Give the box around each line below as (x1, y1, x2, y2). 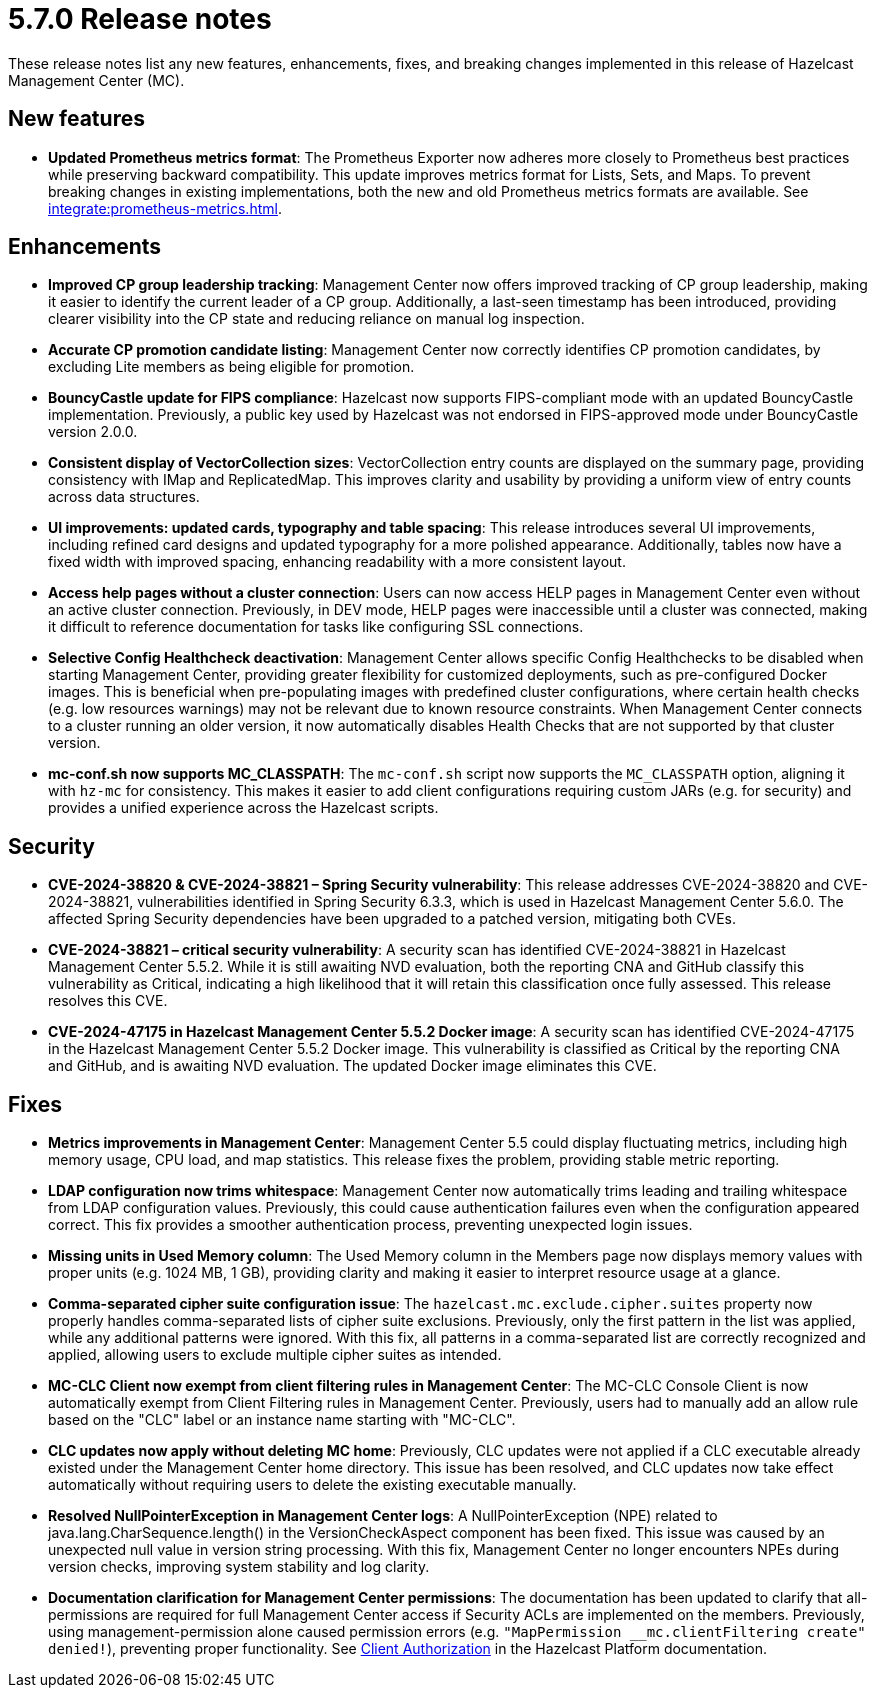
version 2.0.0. (48, 423, 138, 441)
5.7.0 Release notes (8, 2, 272, 36)
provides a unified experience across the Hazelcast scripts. (48, 799, 439, 817)
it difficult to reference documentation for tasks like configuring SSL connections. (48, 618, 584, 636)
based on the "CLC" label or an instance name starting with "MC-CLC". (48, 1411, 516, 1429)
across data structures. (48, 488, 200, 506)
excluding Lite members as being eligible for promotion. (48, 358, 415, 376)
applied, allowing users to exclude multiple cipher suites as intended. (48, 1346, 502, 1364)
